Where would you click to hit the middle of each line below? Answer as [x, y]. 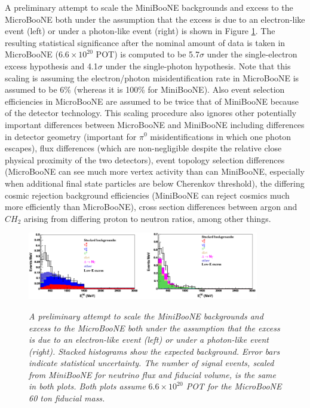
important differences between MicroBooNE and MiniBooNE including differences [155, 124]
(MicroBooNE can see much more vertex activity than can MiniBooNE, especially [155, 171]
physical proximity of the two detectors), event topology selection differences [145, 159]
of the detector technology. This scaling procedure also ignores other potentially [151, 113]
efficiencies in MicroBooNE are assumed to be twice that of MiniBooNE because [152, 101]
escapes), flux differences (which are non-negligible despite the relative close [143, 148]
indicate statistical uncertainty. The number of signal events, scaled [151, 363]
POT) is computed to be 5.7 [148, 54]
